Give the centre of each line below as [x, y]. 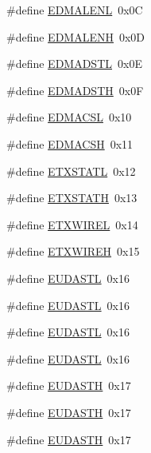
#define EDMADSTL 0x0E [74, 64]
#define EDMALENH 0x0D [76, 36]
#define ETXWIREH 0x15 [73, 251]
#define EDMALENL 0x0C [75, 10]
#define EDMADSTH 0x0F [75, 90]
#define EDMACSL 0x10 [69, 117]
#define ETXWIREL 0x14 [72, 224]
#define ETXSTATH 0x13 [72, 198]
